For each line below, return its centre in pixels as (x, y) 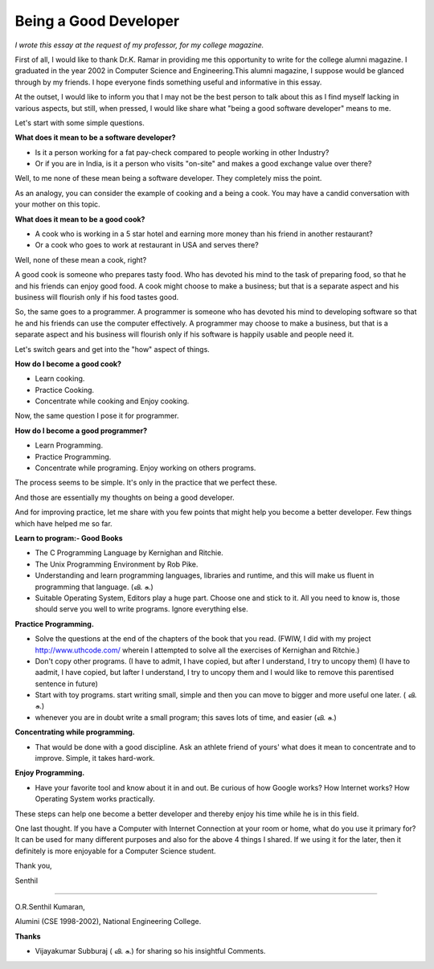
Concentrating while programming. (75, 732)
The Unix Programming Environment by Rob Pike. (117, 564)
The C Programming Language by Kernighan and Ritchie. (129, 553)
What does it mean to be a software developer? (95, 137)
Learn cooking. (60, 378)
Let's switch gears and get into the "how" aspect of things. (113, 349)
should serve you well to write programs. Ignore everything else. (141, 609)
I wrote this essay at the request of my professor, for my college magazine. (139, 45)
